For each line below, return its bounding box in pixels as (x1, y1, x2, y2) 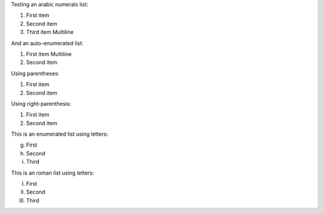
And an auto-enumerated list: (11, 39, 84, 47)
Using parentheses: (11, 69, 60, 77)
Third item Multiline (26, 29, 74, 36)
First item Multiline (26, 50, 72, 57)
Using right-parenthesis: (11, 100, 71, 107)
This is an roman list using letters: (11, 169, 94, 176)
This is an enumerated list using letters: (11, 130, 109, 137)
